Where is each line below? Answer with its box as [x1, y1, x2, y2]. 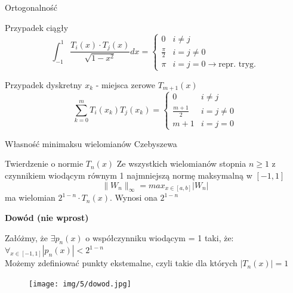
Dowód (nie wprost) [5, 211, 89, 223]
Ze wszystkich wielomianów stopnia [116, 157, 246, 170]
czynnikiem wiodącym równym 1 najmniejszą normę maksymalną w [5, 169, 252, 182]
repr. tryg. [218, 60, 256, 69]
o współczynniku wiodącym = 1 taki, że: [85, 231, 234, 244]
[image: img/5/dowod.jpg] [29, 279, 131, 288]
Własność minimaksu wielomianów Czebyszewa [5, 137, 177, 149]
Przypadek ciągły [5, 21, 69, 33]
